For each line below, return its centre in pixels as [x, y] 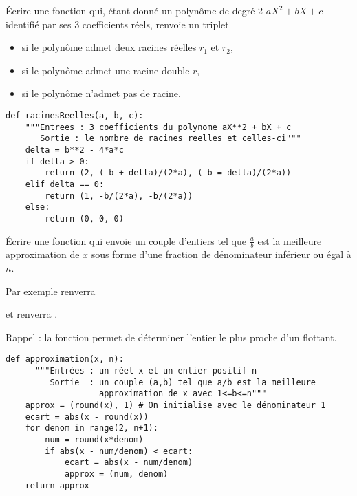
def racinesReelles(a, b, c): [75, 115]
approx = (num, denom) [116, 474]
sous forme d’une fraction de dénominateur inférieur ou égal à [221, 254]
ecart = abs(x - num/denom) [129, 463]
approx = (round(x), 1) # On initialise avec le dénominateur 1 [175, 405]
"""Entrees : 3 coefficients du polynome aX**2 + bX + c [158, 127]
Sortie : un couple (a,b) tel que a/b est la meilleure [183, 382]
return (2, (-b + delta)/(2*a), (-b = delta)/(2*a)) [168, 173]
